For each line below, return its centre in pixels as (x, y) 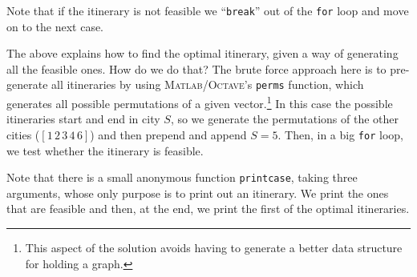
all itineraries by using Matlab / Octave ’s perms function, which (208, 84)
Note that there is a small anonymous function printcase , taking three (182, 177)
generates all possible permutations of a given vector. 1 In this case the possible (200, 102)
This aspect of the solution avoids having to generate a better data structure (214, 248)
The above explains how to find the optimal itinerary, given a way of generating (202, 53)
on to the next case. (55, 26)
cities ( (23, 134)
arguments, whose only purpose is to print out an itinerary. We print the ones (198, 193)
